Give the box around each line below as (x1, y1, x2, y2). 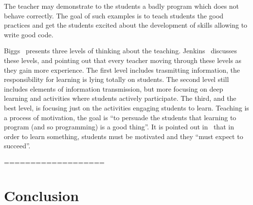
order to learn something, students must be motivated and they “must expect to (4, 131, 243, 141)
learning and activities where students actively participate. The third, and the (4, 93, 236, 103)
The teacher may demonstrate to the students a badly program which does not (4, 1, 239, 11)
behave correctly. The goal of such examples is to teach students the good (4, 10, 224, 20)
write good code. (4, 29, 54, 39)
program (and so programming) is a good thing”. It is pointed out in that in (4, 122, 234, 132)
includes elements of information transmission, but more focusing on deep (4, 83, 223, 94)
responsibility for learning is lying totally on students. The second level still (4, 74, 229, 84)
